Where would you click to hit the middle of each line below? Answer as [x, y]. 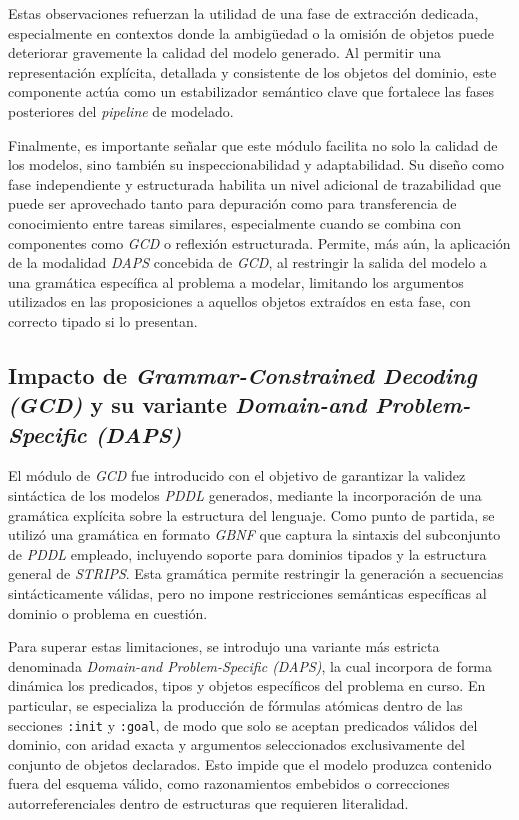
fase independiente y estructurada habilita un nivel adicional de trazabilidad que [255, 183]
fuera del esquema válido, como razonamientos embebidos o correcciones [229, 783]
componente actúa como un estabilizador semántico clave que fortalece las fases [251, 91]
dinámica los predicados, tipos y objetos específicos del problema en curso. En [247, 685]
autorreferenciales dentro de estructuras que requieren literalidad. [208, 803]
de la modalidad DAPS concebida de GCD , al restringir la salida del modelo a [247, 262]
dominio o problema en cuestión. [108, 612]
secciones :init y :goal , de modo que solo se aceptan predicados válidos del [243, 724]
